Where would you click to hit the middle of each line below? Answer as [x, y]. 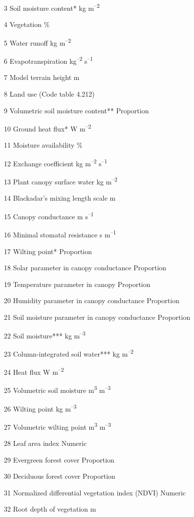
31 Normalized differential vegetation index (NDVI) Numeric [95, 492]
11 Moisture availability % [43, 145]
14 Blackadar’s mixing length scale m [60, 198]
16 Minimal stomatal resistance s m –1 [60, 234]
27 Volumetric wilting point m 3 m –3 [58, 426]
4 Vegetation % [27, 24]
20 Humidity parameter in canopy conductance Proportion [92, 300]
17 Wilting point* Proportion [48, 251]
